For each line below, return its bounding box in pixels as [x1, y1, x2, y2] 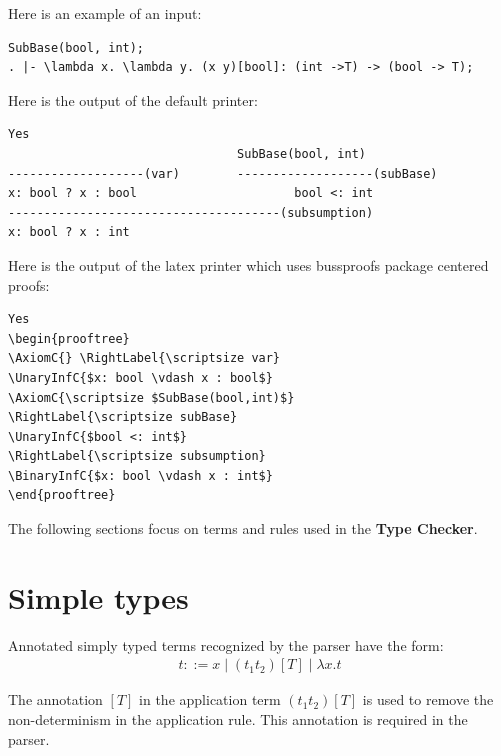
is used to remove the [362, 689, 494, 710]
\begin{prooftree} [8, 331, 130, 346]
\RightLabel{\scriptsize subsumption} [8, 449, 266, 464]
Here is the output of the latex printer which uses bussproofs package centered [8, 254, 489, 275]
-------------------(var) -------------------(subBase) [8, 166, 438, 181]
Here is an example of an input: [8, 3, 202, 23]
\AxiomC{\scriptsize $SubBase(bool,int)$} [8, 390, 295, 405]
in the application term [139, 689, 281, 710]
